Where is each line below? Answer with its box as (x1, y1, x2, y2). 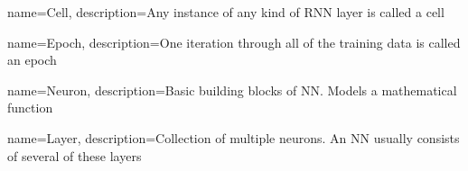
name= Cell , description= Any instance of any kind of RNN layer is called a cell (7, 3, 445, 21)
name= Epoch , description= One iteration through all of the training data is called (7, 32, 461, 51)
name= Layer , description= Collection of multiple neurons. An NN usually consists (7, 128, 460, 147)
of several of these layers (7, 146, 142, 165)
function (7, 98, 53, 117)
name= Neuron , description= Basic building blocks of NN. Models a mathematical (7, 80, 457, 99)
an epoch (7, 50, 57, 69)
